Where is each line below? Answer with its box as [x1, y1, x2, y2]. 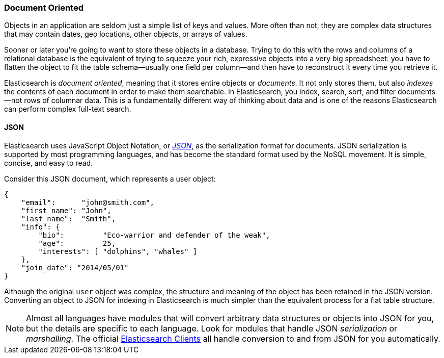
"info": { [21, 222, 60, 231]
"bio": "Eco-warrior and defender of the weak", [38, 231, 270, 239]
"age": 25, [38, 239, 116, 247]
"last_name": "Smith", [21, 214, 116, 223]
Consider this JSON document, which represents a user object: [4, 174, 216, 183]
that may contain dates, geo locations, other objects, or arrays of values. [4, 30, 247, 39]
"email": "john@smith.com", [21, 198, 155, 207]
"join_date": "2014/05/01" [21, 263, 129, 272]
